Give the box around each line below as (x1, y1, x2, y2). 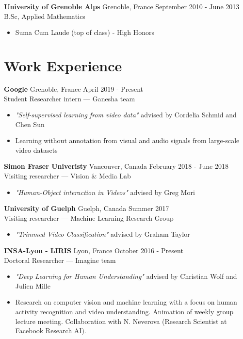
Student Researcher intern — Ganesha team (4, 93, 135, 103)
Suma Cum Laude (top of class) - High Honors (15, 27, 155, 37)
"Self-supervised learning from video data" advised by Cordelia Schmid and (15, 110, 237, 120)
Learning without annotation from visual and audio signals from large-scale (15, 135, 240, 145)
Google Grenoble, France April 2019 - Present (4, 83, 144, 94)
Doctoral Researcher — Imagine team (4, 255, 116, 265)
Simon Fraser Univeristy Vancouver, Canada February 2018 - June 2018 (4, 161, 228, 171)
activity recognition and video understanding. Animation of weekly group (15, 307, 234, 316)
